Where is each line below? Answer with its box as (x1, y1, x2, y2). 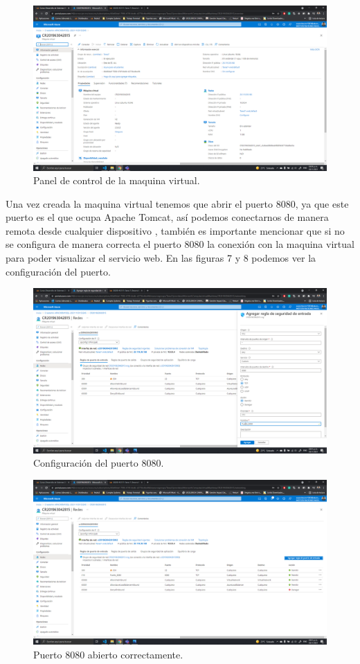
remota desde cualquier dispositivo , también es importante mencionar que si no (6, 223, 345, 237)
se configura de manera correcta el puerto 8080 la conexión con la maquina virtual (6, 237, 354, 251)
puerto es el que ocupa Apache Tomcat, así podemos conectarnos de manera (6, 210, 329, 224)
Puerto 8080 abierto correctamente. (33, 647, 183, 662)
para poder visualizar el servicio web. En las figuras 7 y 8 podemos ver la (6, 251, 316, 265)
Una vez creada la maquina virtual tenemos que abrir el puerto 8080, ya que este (6, 196, 349, 210)
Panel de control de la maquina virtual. (33, 173, 200, 188)
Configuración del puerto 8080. (33, 456, 164, 470)
